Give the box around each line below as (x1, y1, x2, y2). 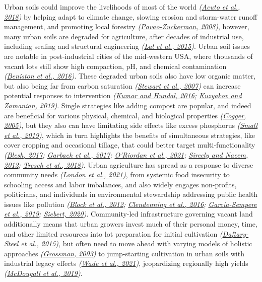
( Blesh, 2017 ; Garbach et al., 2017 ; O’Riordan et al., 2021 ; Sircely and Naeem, (4, 149, 248, 160)
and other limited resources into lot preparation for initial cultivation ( (4, 228, 223, 239)
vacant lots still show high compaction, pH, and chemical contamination (4, 60, 227, 71)
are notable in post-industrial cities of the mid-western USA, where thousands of (4, 50, 253, 61)
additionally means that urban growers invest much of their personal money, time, (4, 219, 257, 229)
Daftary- (222, 228, 249, 239)
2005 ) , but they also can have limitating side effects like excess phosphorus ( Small (4, 120, 258, 130)
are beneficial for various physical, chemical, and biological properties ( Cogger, (4, 110, 246, 120)
